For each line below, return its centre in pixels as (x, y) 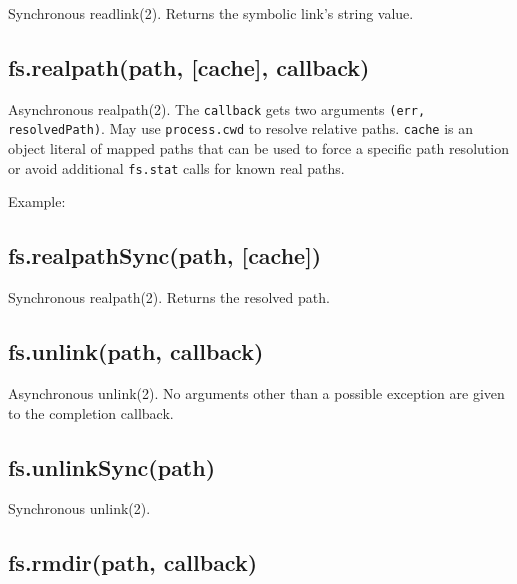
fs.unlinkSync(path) (112, 466)
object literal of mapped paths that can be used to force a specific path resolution (258, 148)
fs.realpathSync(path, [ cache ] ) (165, 255)
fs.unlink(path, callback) (136, 351)
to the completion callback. (91, 412)
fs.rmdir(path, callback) (133, 562)
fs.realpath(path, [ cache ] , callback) (189, 66)
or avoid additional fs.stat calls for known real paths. (176, 167)
